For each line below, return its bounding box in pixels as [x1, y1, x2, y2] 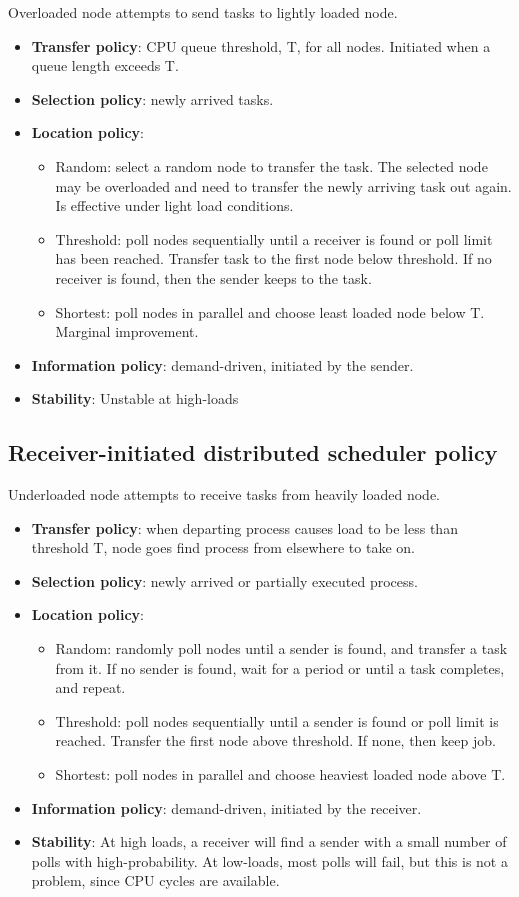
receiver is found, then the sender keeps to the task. [55, 267, 372, 288]
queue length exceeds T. [31, 55, 179, 76]
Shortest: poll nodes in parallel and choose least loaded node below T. [55, 301, 485, 322]
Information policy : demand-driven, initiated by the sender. [31, 354, 414, 375]
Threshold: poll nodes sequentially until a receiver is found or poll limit [55, 228, 493, 249]
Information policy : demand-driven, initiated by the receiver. [31, 797, 422, 818]
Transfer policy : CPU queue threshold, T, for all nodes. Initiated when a [31, 35, 491, 56]
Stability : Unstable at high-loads [31, 388, 239, 409]
